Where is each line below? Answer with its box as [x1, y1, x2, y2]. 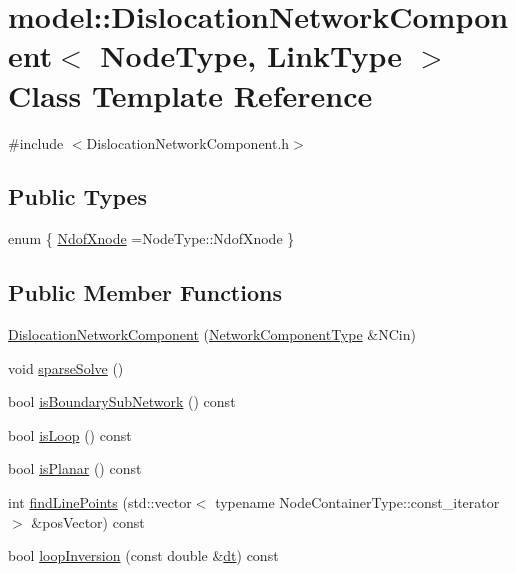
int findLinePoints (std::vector [8, 492, 192, 513]
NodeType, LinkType [100, 35, 403, 76]
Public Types [8, 181, 148, 212]
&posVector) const [31, 511, 145, 532]
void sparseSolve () [8, 357, 124, 378]
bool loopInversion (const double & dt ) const [8, 545, 279, 566]
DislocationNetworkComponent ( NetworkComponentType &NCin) [8, 324, 416, 345]
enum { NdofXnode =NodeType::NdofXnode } [8, 228, 295, 249]
